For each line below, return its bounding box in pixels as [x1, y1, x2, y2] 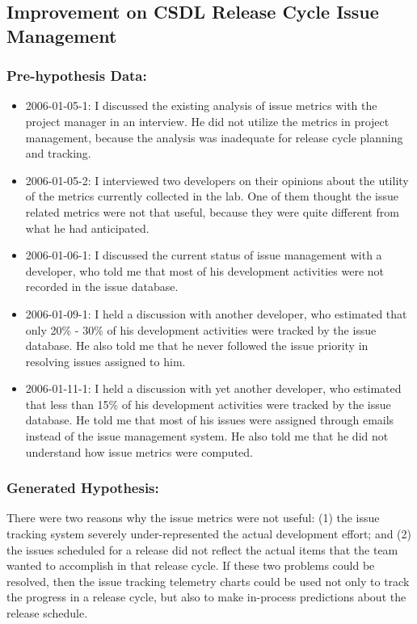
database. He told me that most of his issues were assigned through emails [25, 411, 394, 428]
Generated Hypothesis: [6, 478, 159, 498]
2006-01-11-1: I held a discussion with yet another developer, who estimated [25, 380, 402, 397]
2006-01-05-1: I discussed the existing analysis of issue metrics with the [25, 97, 377, 114]
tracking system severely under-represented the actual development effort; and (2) [6, 525, 412, 542]
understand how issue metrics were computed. [25, 443, 253, 460]
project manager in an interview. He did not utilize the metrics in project [25, 112, 390, 129]
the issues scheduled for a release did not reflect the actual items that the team [6, 541, 398, 558]
